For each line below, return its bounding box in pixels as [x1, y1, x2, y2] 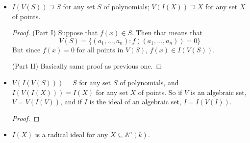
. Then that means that [132, 27, 202, 38]
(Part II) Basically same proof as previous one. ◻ [12, 61, 162, 71]
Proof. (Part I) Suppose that [12, 27, 98, 38]
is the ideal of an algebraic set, [89, 96, 181, 107]
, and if [60, 96, 82, 107]
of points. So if [138, 87, 182, 97]
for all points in [76, 44, 124, 54]
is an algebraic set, [190, 87, 247, 97]
